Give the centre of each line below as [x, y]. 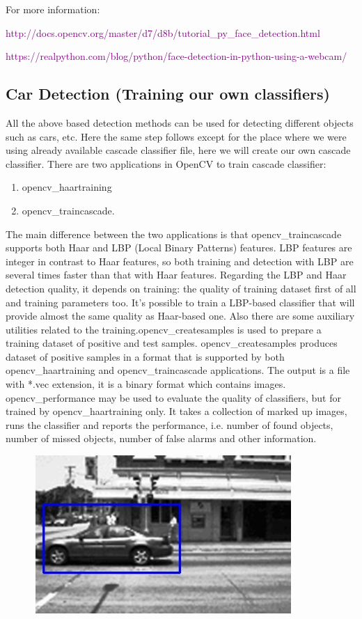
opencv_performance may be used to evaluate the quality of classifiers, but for [173, 397]
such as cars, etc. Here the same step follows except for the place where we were [176, 136]
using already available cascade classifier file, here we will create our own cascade [178, 150]
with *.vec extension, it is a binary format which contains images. [146, 384]
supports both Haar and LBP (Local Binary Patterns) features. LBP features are [179, 248]
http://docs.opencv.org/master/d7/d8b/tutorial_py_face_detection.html [163, 32]
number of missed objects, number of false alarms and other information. [161, 438]
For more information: [53, 9]
